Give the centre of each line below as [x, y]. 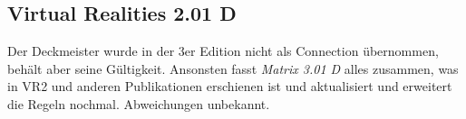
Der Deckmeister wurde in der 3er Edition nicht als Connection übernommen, [223, 51]
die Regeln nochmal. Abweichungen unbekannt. [139, 103]
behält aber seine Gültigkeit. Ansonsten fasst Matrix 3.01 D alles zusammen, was [233, 68]
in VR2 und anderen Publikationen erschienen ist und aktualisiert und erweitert [230, 86]
